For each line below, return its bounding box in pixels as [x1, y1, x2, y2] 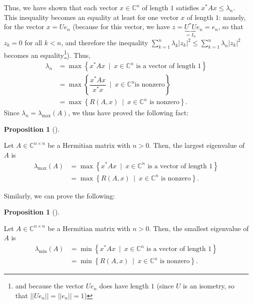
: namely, [219, 12, 246, 22]
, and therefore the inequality [61, 37, 148, 48]
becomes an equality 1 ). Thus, [4, 48, 91, 60]
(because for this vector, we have [72, 21, 170, 32]
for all [24, 37, 42, 48]
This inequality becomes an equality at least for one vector [4, 12, 179, 22]
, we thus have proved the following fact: [68, 107, 189, 118]
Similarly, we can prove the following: [4, 190, 115, 200]
